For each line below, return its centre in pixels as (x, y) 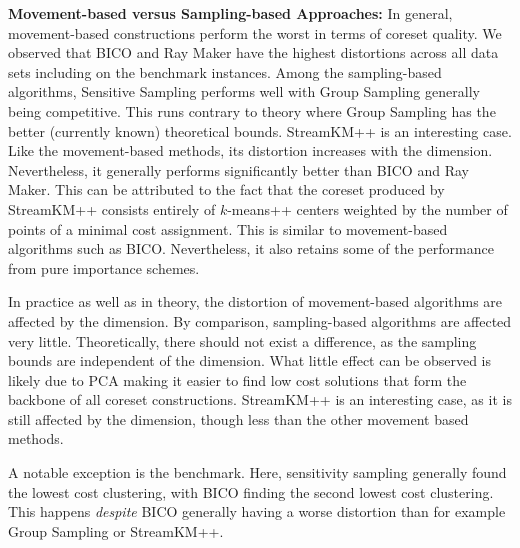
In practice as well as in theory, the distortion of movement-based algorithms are (255, 301)
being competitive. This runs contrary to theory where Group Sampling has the (252, 110)
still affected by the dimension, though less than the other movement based (238, 418)
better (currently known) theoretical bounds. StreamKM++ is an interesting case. (260, 130)
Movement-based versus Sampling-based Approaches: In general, (230, 13)
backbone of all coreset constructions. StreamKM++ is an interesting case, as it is (260, 399)
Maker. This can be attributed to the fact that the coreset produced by (226, 189)
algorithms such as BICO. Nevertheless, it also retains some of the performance (251, 248)
